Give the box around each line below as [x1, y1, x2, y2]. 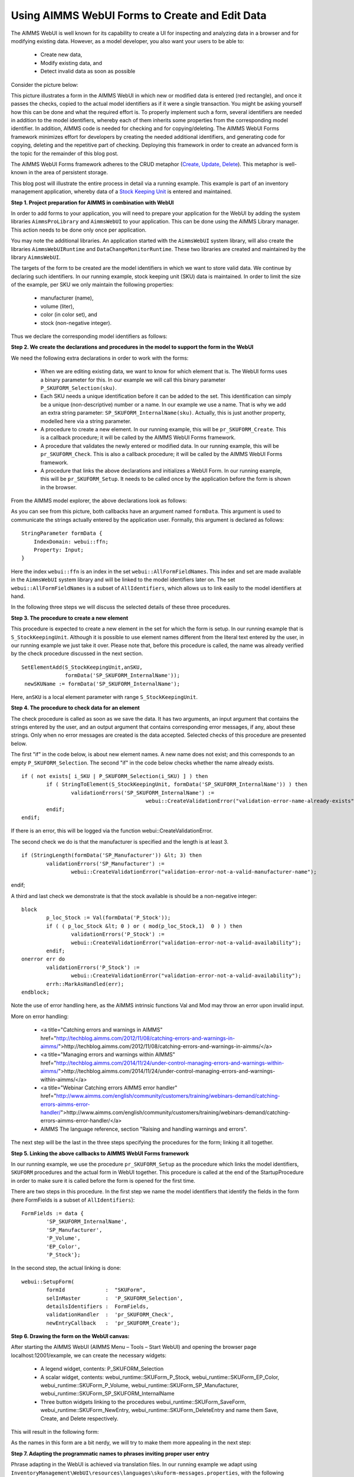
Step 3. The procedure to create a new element [11, 614, 129, 622]
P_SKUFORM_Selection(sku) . [40, 385, 117, 391]
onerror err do [21, 956, 65, 962]
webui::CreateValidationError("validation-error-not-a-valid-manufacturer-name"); [71, 868, 317, 875]
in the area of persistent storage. [28, 169, 109, 176]
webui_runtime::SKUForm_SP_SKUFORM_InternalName [40, 1390, 175, 1397]
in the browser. [40, 483, 77, 490]
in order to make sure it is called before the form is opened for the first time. [11, 1177, 196, 1184]
